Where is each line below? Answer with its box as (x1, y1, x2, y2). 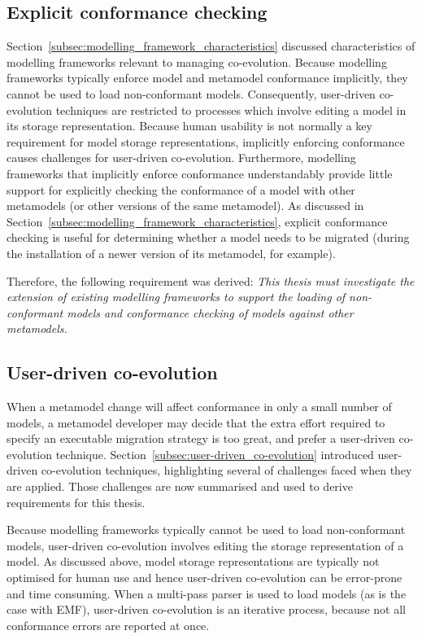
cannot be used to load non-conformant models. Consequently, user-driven (7, 85, 376, 102)
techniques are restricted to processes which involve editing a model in (55, 101, 407, 118)
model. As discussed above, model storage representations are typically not (7, 553, 380, 570)
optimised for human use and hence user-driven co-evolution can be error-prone (7, 569, 402, 586)
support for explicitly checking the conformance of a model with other (7, 181, 355, 198)
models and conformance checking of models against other (67, 304, 354, 321)
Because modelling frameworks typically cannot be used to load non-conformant (7, 521, 406, 538)
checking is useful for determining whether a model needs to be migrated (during (7, 229, 410, 246)
